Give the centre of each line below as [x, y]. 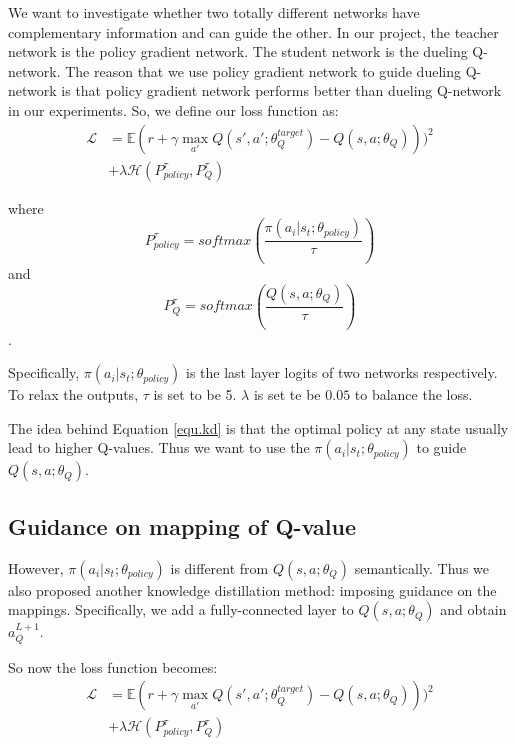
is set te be [287, 394]
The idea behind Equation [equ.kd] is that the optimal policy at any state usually [258, 427]
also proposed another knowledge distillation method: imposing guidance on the [252, 589]
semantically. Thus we [421, 567]
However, [36, 567]
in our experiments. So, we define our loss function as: [173, 109]
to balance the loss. [413, 394]
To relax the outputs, [73, 394]
